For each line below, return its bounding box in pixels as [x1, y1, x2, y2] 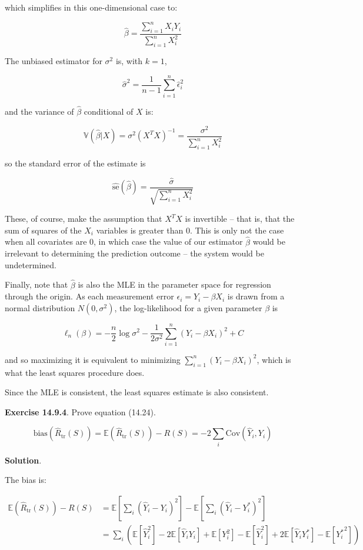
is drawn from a [227, 290, 285, 302]
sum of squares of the [5, 224, 82, 236]
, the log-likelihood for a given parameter [114, 301, 262, 314]
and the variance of [5, 105, 74, 117]
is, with [115, 55, 143, 67]
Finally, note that [5, 278, 68, 291]
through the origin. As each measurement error [5, 290, 174, 302]
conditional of [84, 105, 134, 117]
